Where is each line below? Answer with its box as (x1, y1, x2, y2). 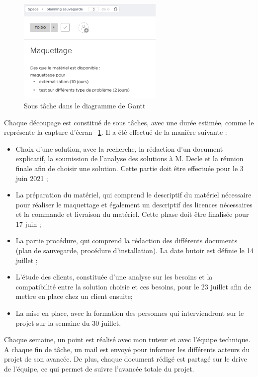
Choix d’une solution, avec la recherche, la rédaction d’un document (15, 143, 223, 154)
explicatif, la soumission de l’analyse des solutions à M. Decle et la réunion (15, 153, 244, 164)
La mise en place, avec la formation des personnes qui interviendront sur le (15, 308, 244, 318)
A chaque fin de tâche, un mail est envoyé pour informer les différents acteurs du (4, 344, 250, 354)
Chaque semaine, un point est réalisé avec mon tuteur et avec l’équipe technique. (4, 334, 251, 345)
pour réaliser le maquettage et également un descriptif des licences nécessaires (15, 199, 253, 209)
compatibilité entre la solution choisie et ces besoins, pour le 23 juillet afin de (15, 281, 251, 291)
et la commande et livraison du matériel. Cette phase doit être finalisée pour (15, 209, 249, 219)
